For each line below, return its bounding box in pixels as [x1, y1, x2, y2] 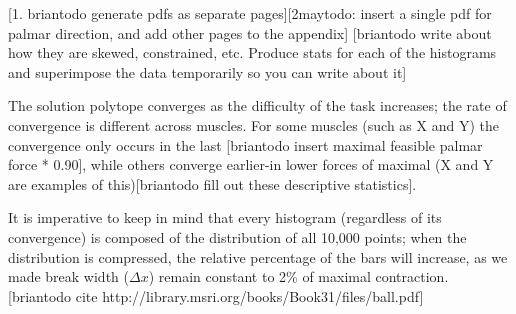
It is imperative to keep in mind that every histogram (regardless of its [8, 207, 442, 228]
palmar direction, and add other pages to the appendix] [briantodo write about [8, 22, 492, 43]
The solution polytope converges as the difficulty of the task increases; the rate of [8, 95, 507, 116]
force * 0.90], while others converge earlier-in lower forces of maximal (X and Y [8, 154, 494, 175]
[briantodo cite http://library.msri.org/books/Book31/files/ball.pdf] [8, 285, 424, 306]
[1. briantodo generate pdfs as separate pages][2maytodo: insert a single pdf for [8, 3, 492, 23]
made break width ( [8, 266, 129, 287]
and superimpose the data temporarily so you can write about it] [8, 61, 407, 82]
